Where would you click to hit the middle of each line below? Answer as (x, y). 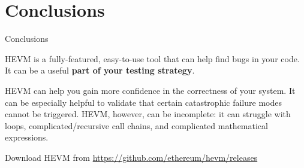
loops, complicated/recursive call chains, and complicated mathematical (136, 125)
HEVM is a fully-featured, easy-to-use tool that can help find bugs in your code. (152, 58)
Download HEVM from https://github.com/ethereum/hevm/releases (131, 157)
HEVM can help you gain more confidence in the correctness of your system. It (150, 90)
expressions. (27, 137)
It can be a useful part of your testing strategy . (100, 70)
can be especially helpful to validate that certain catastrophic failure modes (143, 102)
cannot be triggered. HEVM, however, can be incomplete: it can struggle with (148, 114)
